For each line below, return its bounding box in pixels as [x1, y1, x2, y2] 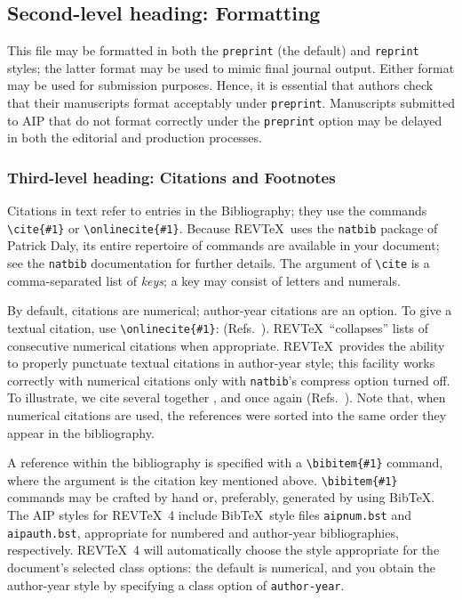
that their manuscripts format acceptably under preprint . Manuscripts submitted [7, 93, 455, 112]
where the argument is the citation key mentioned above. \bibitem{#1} [7, 470, 398, 489]
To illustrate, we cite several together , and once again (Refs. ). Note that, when [7, 388, 446, 407]
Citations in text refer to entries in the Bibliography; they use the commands [7, 201, 427, 220]
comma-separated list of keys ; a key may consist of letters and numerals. [7, 271, 401, 289]
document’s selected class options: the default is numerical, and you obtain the [7, 557, 435, 576]
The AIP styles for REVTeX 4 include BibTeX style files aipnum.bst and [7, 506, 411, 524]
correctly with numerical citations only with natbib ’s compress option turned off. [7, 370, 450, 389]
